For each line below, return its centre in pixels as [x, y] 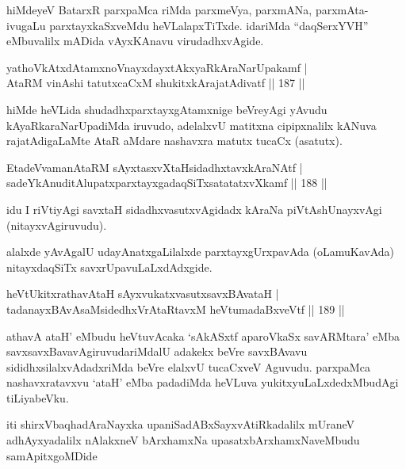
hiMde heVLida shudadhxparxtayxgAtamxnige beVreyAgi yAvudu [167, 109]
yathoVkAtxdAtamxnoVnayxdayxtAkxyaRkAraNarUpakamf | [157, 67]
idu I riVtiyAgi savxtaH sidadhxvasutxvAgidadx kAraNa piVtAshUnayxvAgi [194, 209]
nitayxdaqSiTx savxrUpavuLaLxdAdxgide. [109, 267]
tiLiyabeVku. [38, 397]
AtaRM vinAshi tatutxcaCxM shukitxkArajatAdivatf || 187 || [156, 83]
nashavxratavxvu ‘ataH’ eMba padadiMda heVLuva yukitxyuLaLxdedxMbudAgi [203, 382]
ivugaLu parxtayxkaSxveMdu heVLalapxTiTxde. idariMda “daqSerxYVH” [188, 25]
